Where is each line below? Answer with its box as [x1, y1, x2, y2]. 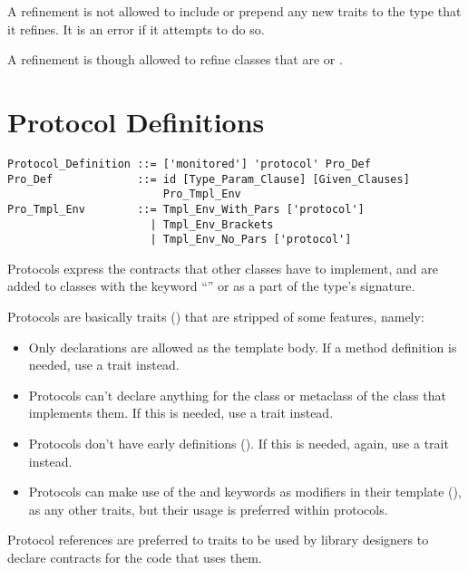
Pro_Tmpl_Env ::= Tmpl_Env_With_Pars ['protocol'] [7, 202, 365, 216]
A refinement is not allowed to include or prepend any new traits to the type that [7, 2, 462, 20]
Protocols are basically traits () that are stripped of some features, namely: [7, 307, 424, 326]
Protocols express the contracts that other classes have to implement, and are [7, 258, 438, 277]
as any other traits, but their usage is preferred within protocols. [28, 499, 388, 518]
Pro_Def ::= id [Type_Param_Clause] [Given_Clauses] [7, 172, 410, 186]
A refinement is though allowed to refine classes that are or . [7, 50, 343, 69]
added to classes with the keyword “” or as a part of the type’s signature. [7, 276, 415, 295]
